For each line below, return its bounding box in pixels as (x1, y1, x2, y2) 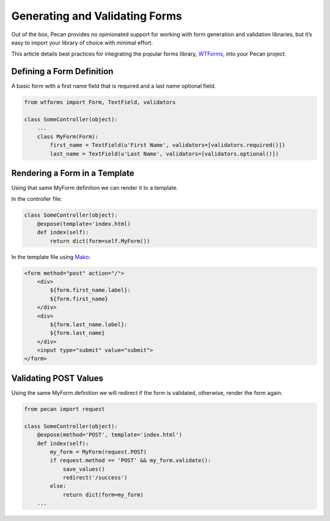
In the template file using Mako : (11, 253, 91, 260)
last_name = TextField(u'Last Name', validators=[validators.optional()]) (50, 150, 279, 157)
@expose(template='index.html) (37, 220, 131, 227)
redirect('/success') (62, 474, 128, 481)
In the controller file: (11, 195, 62, 203)
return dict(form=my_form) (62, 491, 144, 498)
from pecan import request (24, 405, 105, 413)
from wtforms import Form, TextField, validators (24, 99, 176, 106)
